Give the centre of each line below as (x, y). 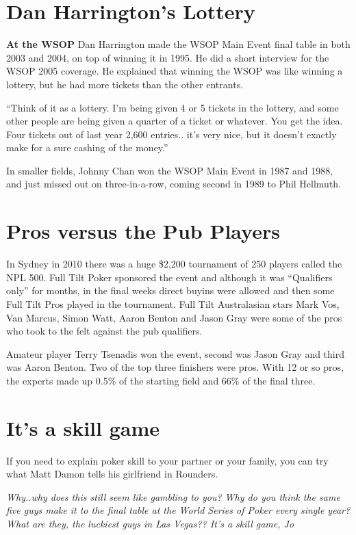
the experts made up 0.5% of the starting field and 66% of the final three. (161, 380)
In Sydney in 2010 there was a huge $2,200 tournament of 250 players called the (174, 264)
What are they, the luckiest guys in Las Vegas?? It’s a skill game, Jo (150, 524)
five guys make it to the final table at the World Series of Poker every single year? (178, 510)
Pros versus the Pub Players (143, 231)
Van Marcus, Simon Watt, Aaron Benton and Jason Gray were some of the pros (174, 317)
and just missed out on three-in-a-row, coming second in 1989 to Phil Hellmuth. (174, 184)
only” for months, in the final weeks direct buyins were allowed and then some (170, 290)
